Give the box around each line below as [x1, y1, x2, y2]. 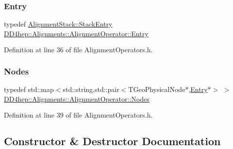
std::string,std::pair [63, 84, 119, 94]
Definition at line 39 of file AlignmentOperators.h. [4, 110, 153, 120]
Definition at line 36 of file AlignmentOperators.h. [4, 45, 153, 55]
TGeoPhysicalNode [128, 84, 185, 94]
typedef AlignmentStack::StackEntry [4, 19, 113, 29]
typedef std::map [4, 84, 54, 94]
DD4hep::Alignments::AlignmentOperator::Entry [4, 28, 149, 38]
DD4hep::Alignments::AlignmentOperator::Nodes [4, 93, 150, 104]
